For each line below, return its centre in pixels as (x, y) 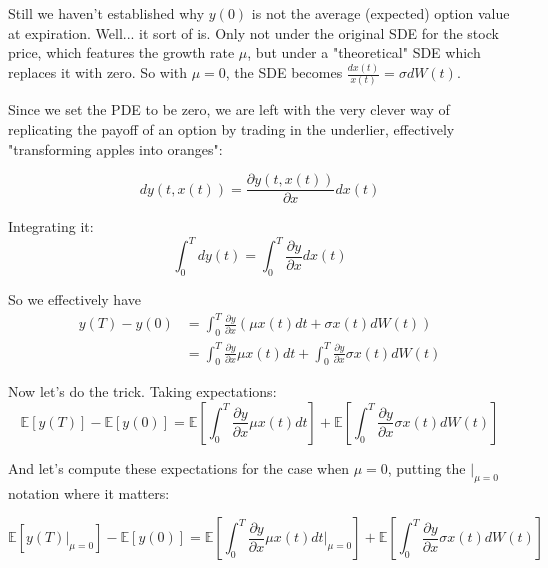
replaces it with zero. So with (98, 72)
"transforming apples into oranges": (115, 148)
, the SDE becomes (284, 72)
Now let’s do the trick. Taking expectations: (142, 391)
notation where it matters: (89, 492)
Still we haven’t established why (106, 13)
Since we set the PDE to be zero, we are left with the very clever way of (229, 109)
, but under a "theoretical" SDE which (364, 52)
